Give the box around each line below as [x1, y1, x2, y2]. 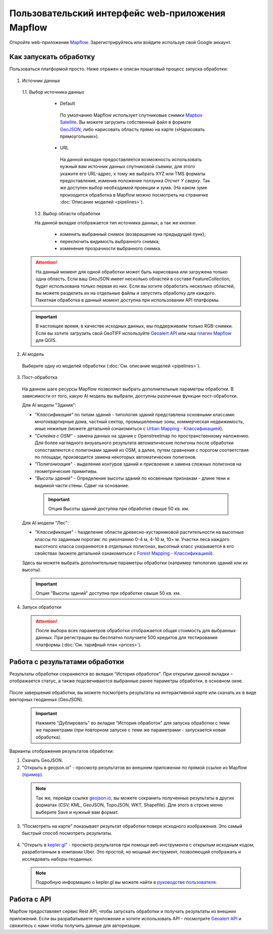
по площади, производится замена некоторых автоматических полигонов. [34, 454, 197, 460]
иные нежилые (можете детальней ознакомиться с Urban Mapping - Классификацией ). [34, 425, 223, 432]
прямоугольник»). [60, 133, 99, 139]
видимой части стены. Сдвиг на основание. [34, 482, 129, 488]
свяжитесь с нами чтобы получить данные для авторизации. [9, 922, 141, 929]
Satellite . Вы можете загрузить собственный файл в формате [60, 119, 192, 125]
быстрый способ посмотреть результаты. [22, 830, 113, 836]
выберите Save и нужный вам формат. [35, 809, 119, 815]
